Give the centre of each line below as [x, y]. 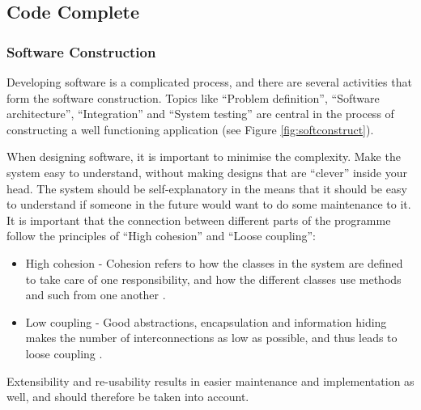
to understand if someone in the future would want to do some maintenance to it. [209, 204]
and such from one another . [96, 295]
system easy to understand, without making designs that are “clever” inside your [207, 172]
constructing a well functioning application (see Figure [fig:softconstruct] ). [190, 129]
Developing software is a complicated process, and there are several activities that [209, 82]
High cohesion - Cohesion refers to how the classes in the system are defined [214, 262]
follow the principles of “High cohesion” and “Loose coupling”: [161, 236]
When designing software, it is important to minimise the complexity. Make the [204, 156]
